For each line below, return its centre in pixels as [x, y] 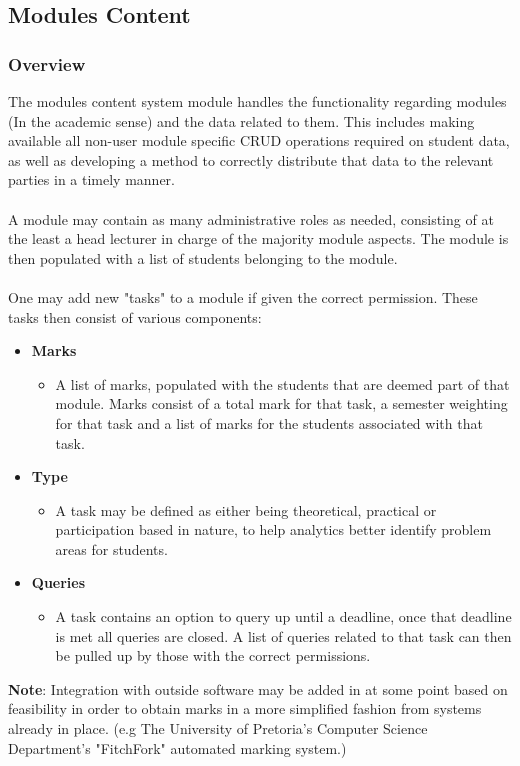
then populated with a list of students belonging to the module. [203, 257]
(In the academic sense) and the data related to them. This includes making [241, 120]
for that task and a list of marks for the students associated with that [269, 422]
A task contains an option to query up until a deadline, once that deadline [283, 616]
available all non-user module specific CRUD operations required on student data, [259, 140]
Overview [47, 63]
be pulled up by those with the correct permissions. [213, 655]
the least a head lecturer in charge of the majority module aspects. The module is [258, 238]
